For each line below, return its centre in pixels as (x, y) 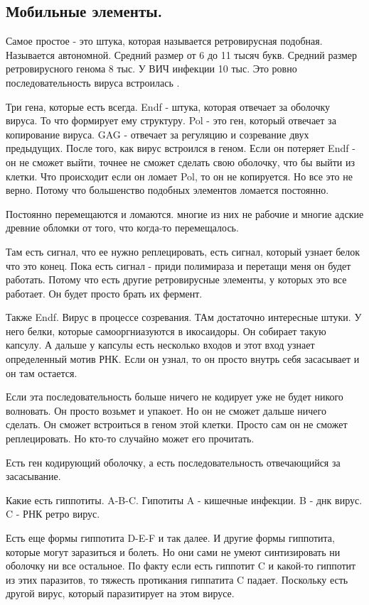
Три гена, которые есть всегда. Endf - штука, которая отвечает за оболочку (168, 106)
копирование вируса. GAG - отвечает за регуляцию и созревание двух (157, 134)
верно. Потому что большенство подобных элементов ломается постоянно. (167, 190)
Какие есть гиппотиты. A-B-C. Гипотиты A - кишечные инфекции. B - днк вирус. (184, 500)
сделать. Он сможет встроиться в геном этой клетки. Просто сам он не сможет (177, 424)
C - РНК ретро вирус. (53, 514)
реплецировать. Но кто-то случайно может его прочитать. (130, 438)
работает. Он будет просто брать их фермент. (104, 293)
